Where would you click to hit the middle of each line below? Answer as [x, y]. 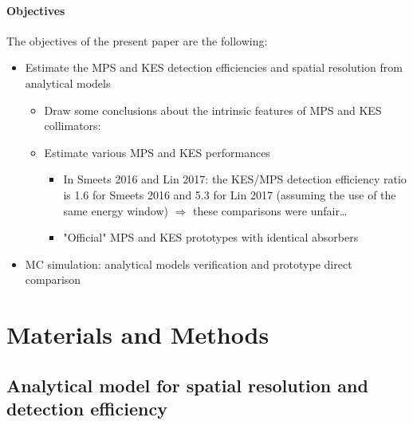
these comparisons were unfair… [270, 210]
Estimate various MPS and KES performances [157, 152]
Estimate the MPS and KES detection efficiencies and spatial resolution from [214, 67]
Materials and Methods [138, 334]
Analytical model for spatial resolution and [187, 385]
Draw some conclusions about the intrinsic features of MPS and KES [213, 110]
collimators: [73, 126]
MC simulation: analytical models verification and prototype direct [189, 264]
